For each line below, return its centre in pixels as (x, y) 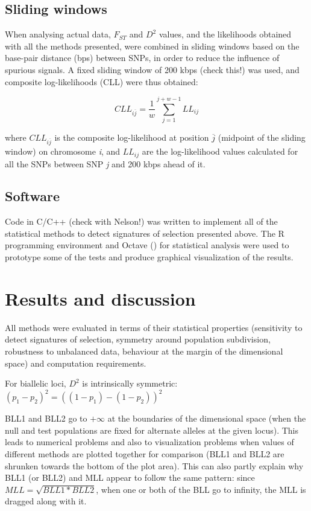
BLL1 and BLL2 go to (46, 418)
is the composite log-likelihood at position (132, 137)
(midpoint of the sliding (262, 137)
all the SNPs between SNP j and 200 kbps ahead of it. (105, 163)
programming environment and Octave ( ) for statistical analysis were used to (147, 245)
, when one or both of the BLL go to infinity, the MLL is (201, 489)
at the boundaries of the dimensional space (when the (207, 418)
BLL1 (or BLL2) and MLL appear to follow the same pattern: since (130, 477)
